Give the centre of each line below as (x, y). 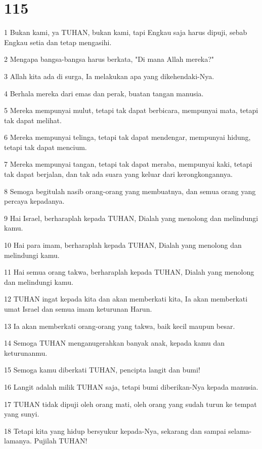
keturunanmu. (26, 352)
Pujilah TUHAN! (61, 441)
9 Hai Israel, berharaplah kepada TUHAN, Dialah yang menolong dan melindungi (131, 218)
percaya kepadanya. (34, 201)
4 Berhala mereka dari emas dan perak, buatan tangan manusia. (104, 93)
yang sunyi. (22, 414)
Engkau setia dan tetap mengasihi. (58, 42)
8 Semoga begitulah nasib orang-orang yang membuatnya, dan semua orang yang (130, 191)
